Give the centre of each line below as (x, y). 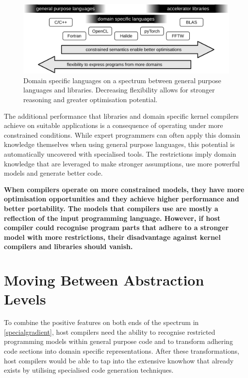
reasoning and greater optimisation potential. (91, 99)
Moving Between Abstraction (104, 280)
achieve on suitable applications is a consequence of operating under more (114, 125)
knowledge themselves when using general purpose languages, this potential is (119, 144)
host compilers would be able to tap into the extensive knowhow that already (119, 360)
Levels (25, 299)
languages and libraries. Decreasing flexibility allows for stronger (119, 90)
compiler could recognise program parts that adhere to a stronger (116, 227)
